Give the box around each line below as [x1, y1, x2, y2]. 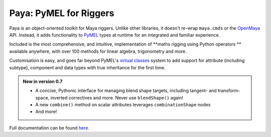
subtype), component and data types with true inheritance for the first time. [9, 64, 166, 70]
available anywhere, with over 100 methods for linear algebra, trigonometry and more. [9, 48, 187, 54]
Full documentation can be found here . [9, 124, 90, 130]
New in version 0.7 [23, 78, 63, 84]
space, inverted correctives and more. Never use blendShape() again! [35, 94, 183, 100]
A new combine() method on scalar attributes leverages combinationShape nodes [35, 102, 211, 108]
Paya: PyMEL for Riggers [9, 8, 114, 19]
